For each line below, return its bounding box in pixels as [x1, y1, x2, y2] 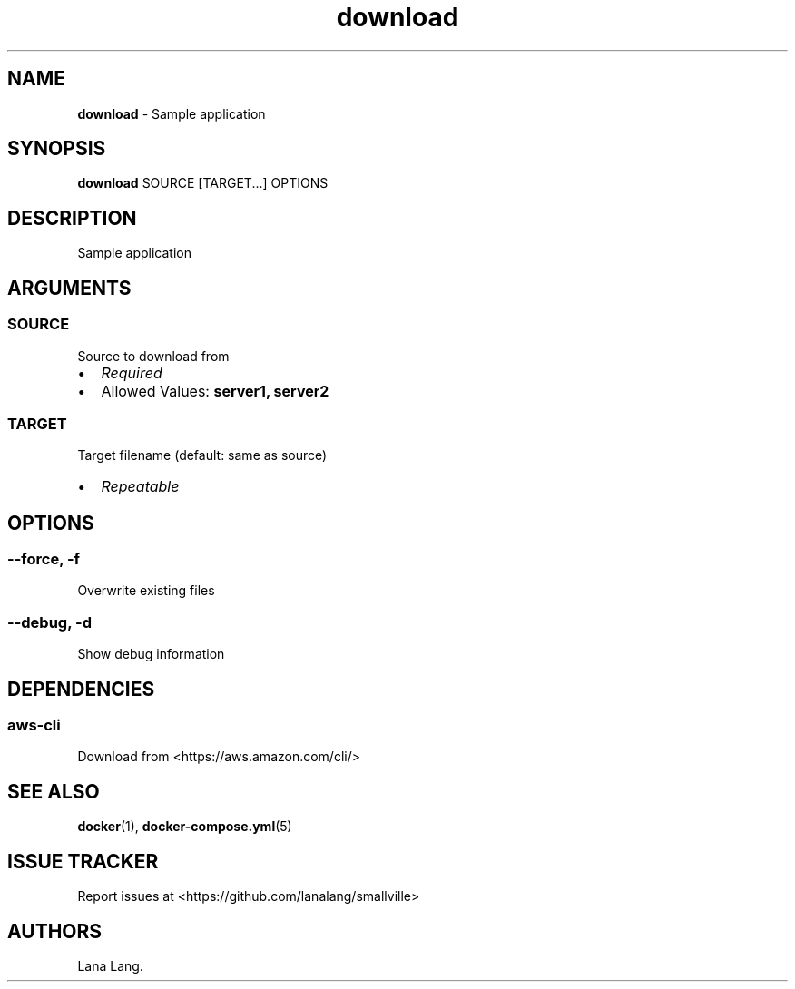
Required [101, 363, 162, 382]
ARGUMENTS [7, 276, 132, 299]
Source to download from [77, 348, 230, 364]
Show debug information [77, 646, 225, 662]
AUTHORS [7, 919, 103, 943]
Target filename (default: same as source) [77, 447, 328, 464]
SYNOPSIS [7, 137, 106, 161]
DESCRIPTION [7, 206, 137, 230]
